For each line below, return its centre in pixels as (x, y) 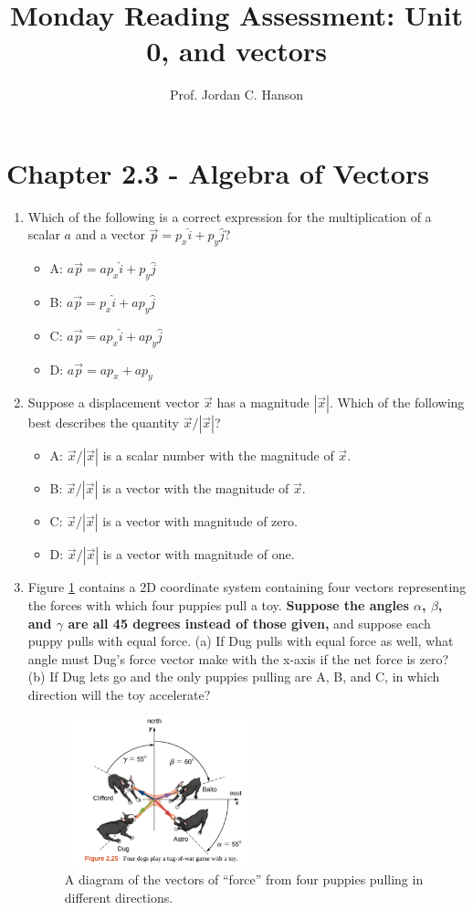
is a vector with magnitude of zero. (200, 521)
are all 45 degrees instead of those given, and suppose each (249, 623)
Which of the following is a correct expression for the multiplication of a (230, 216)
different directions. (119, 897)
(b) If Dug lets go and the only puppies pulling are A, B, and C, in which (234, 677)
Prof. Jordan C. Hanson (236, 95)
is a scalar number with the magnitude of (218, 455)
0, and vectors (236, 51)
